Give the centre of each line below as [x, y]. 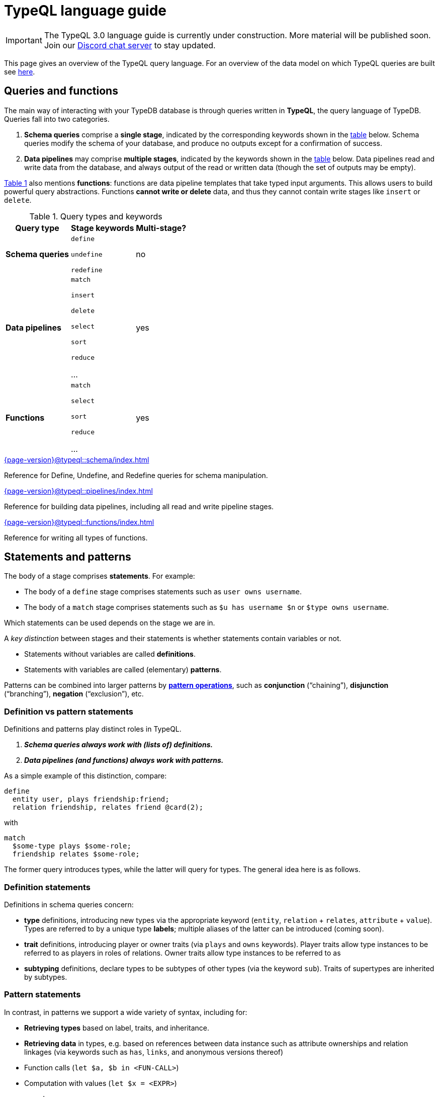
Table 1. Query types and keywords [96, 216]
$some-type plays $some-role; [72, 846]
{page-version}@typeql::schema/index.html [77, 459]
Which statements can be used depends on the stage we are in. [110, 623]
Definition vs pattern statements [69, 711]
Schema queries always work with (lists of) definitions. [119, 745]
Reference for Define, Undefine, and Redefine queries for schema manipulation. [136, 475]
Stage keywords [103, 228]
